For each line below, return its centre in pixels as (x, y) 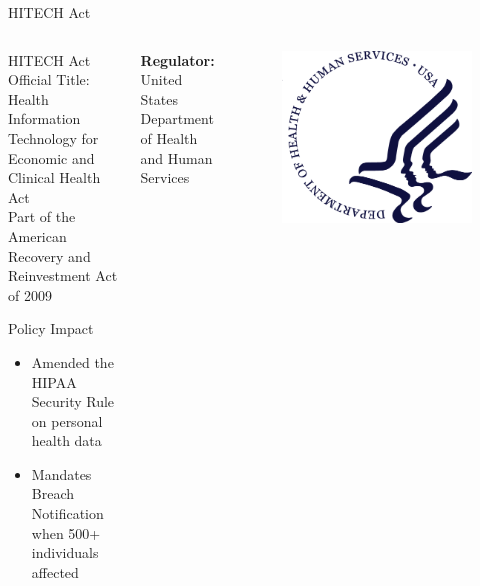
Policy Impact (51, 328)
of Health (169, 137)
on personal (67, 420)
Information (44, 118)
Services (165, 177)
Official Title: (49, 79)
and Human (176, 157)
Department (177, 118)
